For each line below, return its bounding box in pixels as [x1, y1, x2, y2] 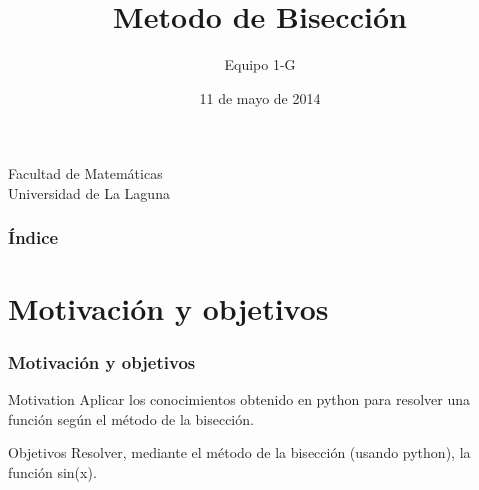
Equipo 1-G [224, 54, 296, 75]
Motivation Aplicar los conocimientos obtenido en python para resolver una [8, 388, 471, 409]
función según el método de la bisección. [8, 408, 254, 429]
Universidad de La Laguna [8, 182, 170, 203]
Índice [8, 225, 59, 250]
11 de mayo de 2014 [199, 87, 321, 108]
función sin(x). [8, 461, 97, 482]
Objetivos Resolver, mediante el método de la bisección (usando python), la [8, 442, 471, 463]
